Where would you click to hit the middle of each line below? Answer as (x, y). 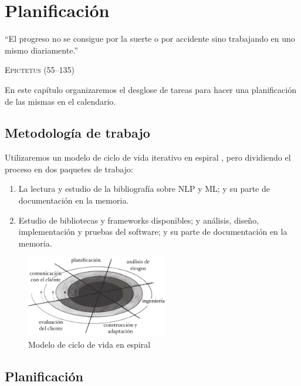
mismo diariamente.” (41, 50)
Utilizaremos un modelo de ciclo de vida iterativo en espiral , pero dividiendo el (148, 157)
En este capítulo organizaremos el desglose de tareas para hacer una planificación (150, 89)
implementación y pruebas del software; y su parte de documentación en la (153, 232)
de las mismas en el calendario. (60, 101)
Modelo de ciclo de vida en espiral (89, 344)
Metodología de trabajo (77, 133)
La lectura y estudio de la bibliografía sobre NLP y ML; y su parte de (144, 189)
